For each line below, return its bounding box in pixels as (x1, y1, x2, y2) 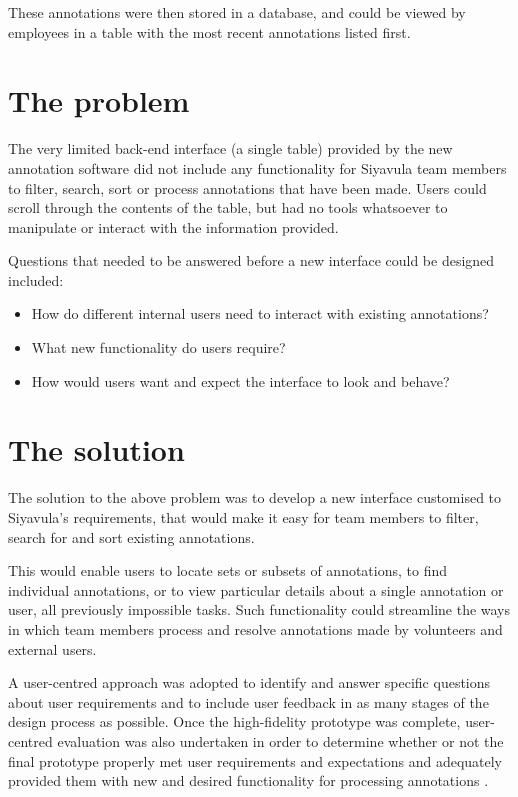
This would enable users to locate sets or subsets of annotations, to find (8, 560, 448, 581)
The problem (8, 80, 190, 121)
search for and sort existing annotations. (8, 526, 255, 547)
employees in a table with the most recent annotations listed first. (8, 21, 411, 42)
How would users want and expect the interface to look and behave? (31, 370, 450, 391)
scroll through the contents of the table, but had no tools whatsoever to (8, 197, 448, 218)
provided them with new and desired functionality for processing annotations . (8, 770, 489, 791)
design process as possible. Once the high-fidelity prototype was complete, (8, 711, 461, 732)
